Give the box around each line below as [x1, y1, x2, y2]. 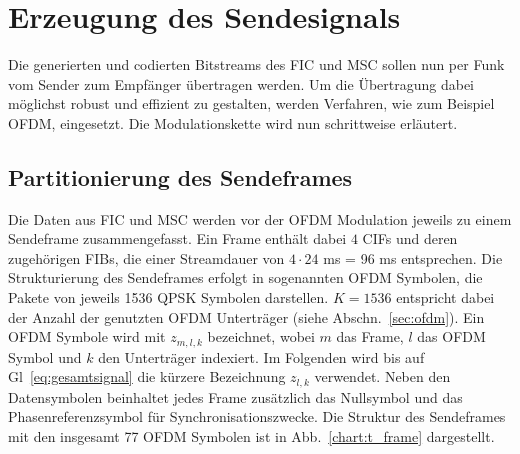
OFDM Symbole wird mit [8, 326, 166, 347]
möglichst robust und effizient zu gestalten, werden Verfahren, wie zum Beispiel [8, 93, 495, 114]
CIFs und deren [362, 228, 458, 249]
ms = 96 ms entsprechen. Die [323, 247, 503, 268]
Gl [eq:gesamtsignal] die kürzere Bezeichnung [8, 366, 286, 387]
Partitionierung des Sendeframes [8, 161, 353, 192]
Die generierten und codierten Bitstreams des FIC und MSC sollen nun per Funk [8, 54, 505, 75]
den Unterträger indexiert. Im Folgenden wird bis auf [98, 346, 425, 367]
